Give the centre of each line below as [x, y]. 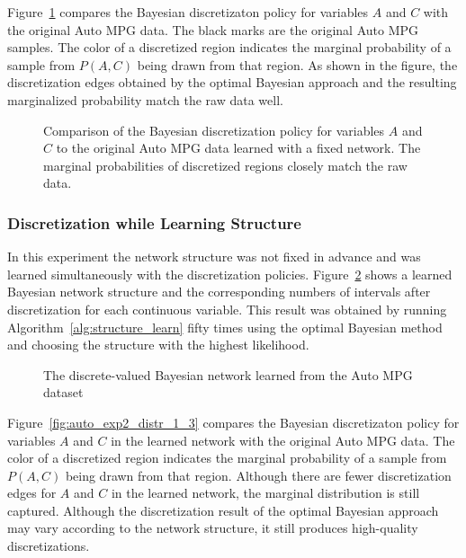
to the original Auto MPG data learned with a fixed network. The [238, 148]
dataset [63, 392]
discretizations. [49, 546]
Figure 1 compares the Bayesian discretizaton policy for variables [188, 12]
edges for [32, 493]
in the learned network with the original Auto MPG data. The [283, 440]
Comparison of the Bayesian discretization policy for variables [214, 130]
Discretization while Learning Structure [154, 222]
